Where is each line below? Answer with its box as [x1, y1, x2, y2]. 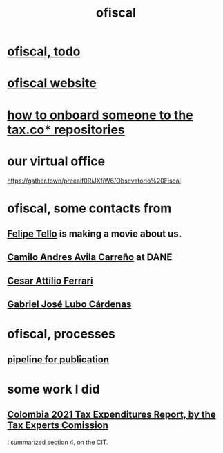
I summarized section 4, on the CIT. [7, 438, 108, 446]
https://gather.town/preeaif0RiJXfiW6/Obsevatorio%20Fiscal [7, 176, 181, 185]
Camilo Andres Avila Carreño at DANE [7, 251, 173, 264]
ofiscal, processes [7, 326, 115, 342]
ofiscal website [7, 75, 97, 91]
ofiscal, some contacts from [7, 201, 172, 216]
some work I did [7, 382, 100, 397]
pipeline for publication [7, 353, 109, 365]
